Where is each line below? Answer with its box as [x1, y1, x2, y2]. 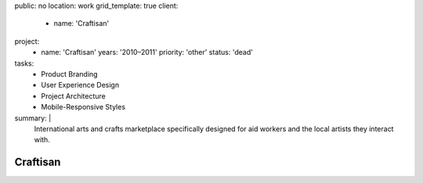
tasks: [14, 59, 34, 68]
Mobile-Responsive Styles [41, 102, 125, 112]
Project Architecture [41, 91, 106, 101]
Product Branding [41, 69, 98, 78]
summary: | [14, 113, 52, 123]
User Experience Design [41, 81, 120, 90]
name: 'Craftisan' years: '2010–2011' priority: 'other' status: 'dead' [41, 48, 254, 57]
